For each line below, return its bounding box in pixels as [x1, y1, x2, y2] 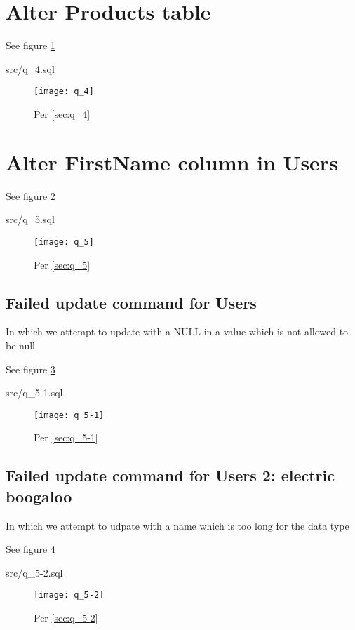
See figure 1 [6, 38, 55, 53]
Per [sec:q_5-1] [34, 430, 98, 445]
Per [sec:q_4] [34, 106, 91, 121]
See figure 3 [6, 361, 55, 376]
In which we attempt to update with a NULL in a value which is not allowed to [6, 324, 349, 339]
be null [6, 337, 36, 352]
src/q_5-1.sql [6, 385, 63, 400]
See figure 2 [6, 188, 55, 203]
